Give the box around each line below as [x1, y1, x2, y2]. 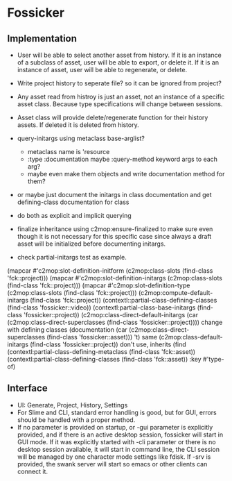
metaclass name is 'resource [27, 148, 110, 155]
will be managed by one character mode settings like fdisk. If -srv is [17, 453, 211, 461]
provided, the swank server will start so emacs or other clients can [17, 459, 208, 468]
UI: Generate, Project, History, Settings [17, 400, 128, 409]
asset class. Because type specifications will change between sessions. [17, 100, 223, 108]
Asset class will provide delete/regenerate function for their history [17, 113, 208, 121]
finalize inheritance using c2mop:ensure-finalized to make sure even [17, 225, 213, 233]
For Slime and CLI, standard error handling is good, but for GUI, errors [17, 408, 217, 416]
